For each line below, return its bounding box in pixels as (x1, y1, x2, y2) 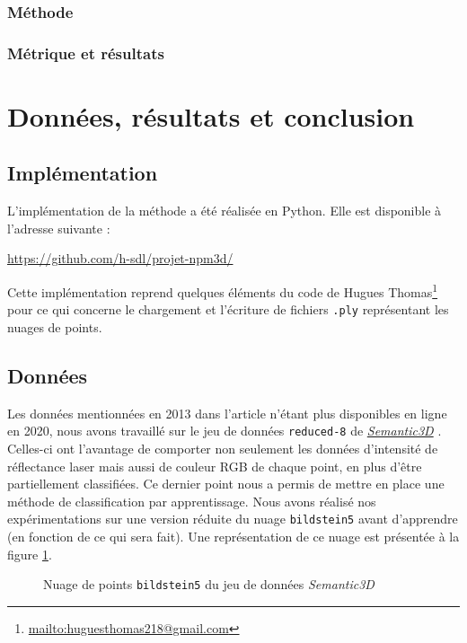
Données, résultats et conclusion (7, 97, 415, 134)
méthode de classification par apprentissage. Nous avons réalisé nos (7, 491, 376, 510)
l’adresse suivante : (7, 218, 110, 237)
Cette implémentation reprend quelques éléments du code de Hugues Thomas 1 (7, 280, 438, 301)
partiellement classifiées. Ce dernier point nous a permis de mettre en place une (7, 474, 445, 493)
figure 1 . (7, 544, 52, 563)
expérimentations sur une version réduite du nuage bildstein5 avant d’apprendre (7, 509, 458, 528)
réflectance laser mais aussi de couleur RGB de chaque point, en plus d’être (7, 456, 422, 475)
